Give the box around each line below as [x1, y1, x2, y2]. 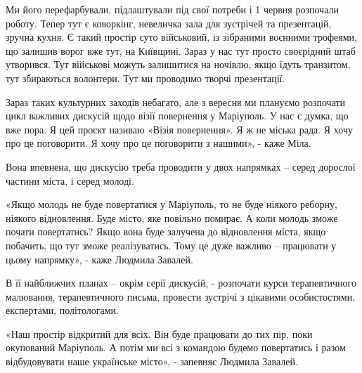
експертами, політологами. [6, 303, 119, 318]
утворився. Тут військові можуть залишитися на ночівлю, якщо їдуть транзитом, [6, 57, 351, 72]
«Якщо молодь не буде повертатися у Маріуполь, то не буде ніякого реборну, [6, 197, 337, 211]
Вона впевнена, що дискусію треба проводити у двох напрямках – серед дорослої [6, 159, 356, 174]
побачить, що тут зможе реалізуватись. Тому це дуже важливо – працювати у [6, 237, 337, 252]
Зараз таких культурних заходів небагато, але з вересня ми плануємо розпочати [6, 94, 346, 109]
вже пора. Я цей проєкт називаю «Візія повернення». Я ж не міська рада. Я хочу [6, 122, 353, 136]
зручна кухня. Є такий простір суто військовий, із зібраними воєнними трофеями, [6, 30, 357, 44]
